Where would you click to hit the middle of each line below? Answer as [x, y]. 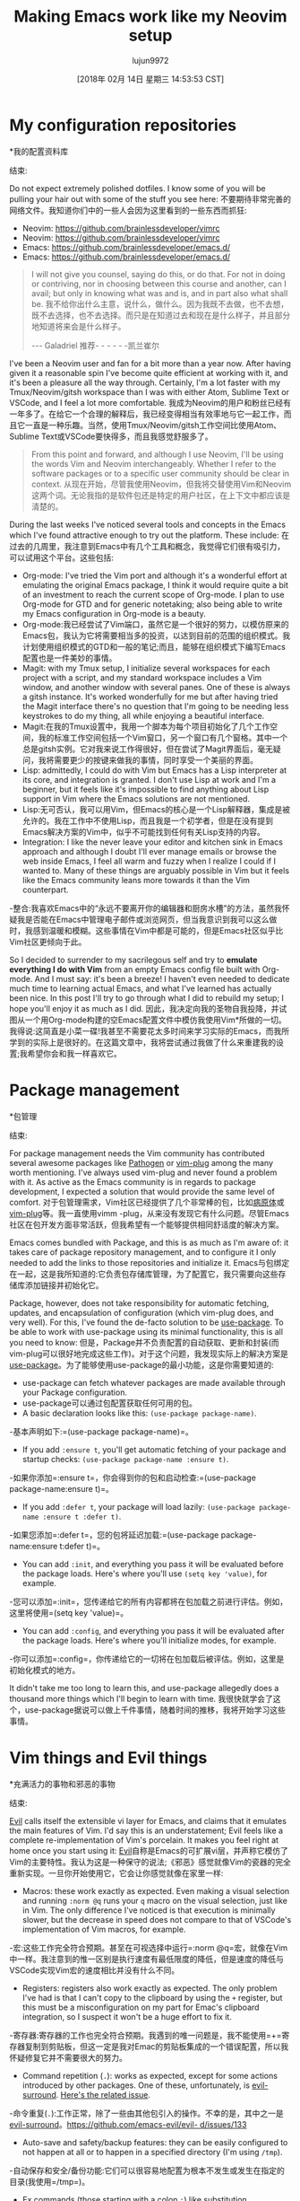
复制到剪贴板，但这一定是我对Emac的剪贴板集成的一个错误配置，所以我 [157, 2046]
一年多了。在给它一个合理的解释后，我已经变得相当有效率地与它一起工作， [146, 414]
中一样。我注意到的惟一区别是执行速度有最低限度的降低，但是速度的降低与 [146, 1959]
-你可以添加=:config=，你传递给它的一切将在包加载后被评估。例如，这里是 [147, 1659]
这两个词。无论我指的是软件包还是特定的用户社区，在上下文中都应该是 [161, 495]
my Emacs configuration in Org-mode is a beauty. [114, 613]
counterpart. [45, 890]
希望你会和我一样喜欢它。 [75, 1053]
